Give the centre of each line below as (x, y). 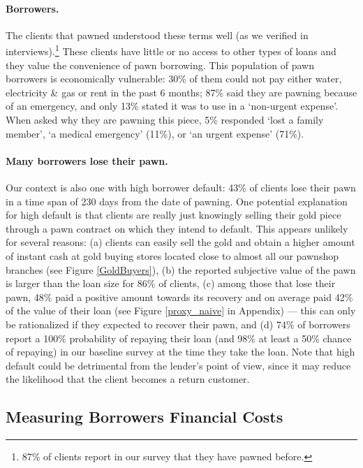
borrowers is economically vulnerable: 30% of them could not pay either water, (174, 79)
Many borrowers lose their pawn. (87, 160)
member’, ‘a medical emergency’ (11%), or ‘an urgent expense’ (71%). (155, 133)
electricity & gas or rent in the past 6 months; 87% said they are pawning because (181, 92)
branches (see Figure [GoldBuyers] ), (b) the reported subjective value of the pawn (181, 269)
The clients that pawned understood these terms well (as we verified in (157, 35)
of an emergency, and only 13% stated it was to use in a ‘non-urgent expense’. (172, 106)
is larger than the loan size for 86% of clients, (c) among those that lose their (171, 283)
